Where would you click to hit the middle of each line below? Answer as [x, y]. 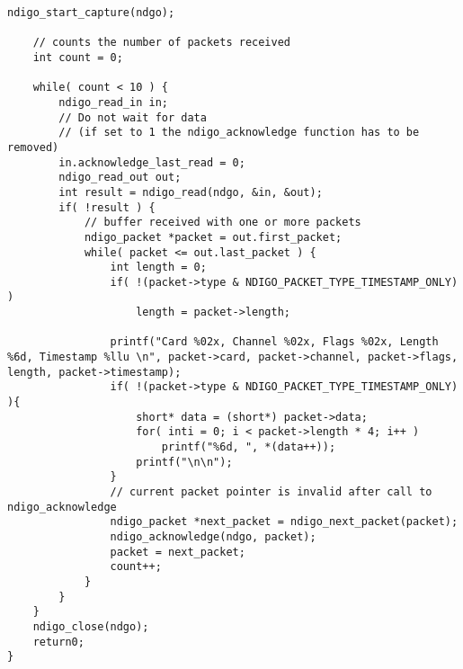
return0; [58, 642]
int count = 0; [78, 57]
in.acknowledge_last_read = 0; [152, 162]
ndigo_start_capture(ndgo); [91, 13]
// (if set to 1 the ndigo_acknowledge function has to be [239, 133]
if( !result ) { [107, 207]
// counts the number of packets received [161, 43]
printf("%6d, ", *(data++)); [249, 447]
